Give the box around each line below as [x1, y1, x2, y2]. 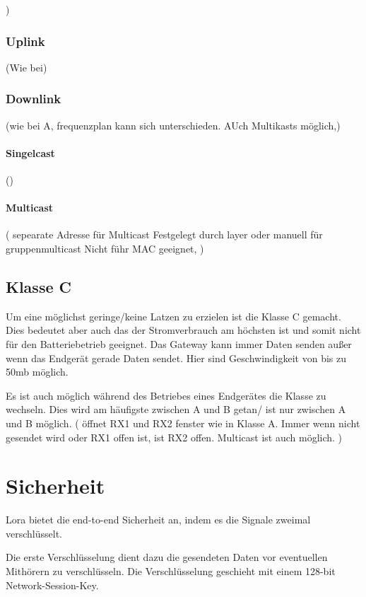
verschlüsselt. [6, 526, 62, 540]
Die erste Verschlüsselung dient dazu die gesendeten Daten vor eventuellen [6, 550, 328, 564]
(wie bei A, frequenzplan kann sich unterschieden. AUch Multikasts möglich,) [6, 117, 341, 132]
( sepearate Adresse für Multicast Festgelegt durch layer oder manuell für [6, 227, 323, 242]
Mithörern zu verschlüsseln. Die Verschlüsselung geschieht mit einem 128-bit [6, 564, 336, 579]
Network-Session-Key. [6, 577, 99, 592]
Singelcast [6, 145, 55, 160]
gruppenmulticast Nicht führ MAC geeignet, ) [6, 241, 204, 255]
